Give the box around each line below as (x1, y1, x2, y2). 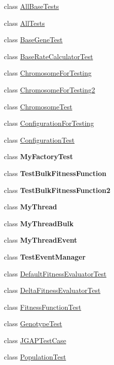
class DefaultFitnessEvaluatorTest (4, 268, 107, 278)
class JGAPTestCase (4, 335, 66, 345)
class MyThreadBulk (4, 218, 74, 228)
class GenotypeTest (4, 318, 62, 329)
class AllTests (4, 17, 45, 28)
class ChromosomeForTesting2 (4, 84, 95, 94)
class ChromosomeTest (4, 101, 73, 111)
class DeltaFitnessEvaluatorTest (4, 285, 101, 295)
